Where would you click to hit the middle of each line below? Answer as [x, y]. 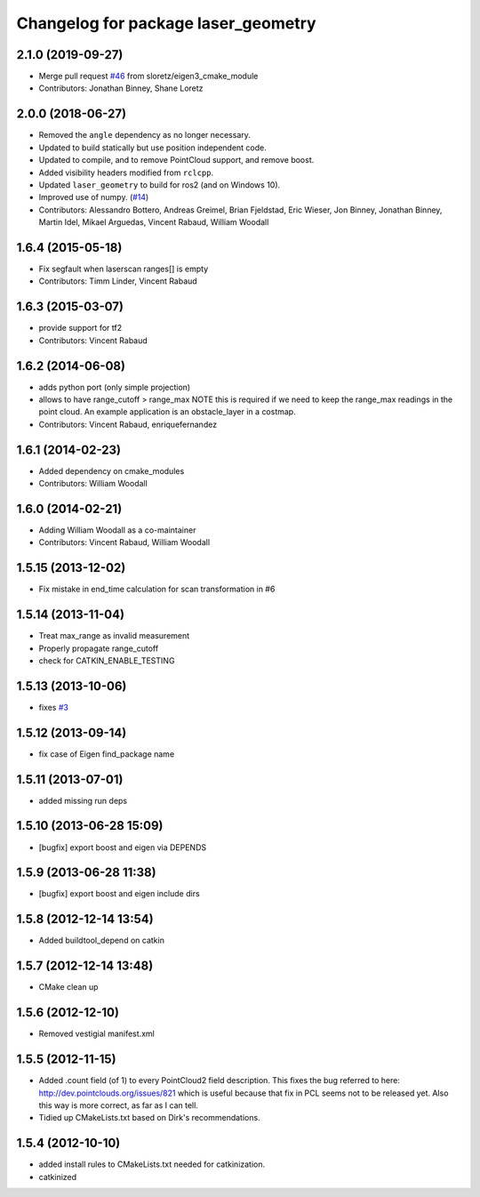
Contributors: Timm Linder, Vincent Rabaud [118, 281]
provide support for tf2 [80, 328]
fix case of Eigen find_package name [107, 754]
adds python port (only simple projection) [115, 387]
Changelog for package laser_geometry [166, 23]
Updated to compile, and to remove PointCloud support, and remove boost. [176, 160]
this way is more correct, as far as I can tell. [119, 1105]
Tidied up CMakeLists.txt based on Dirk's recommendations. [150, 1118]
